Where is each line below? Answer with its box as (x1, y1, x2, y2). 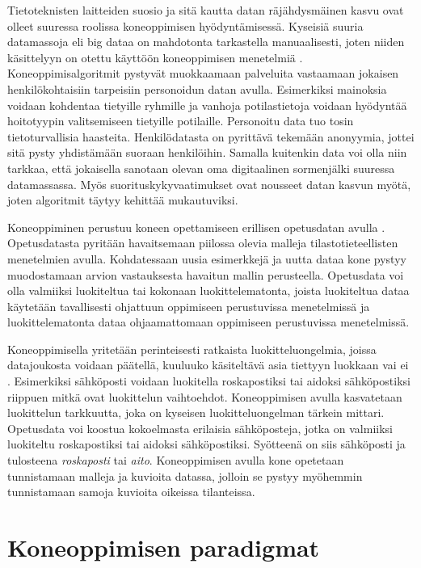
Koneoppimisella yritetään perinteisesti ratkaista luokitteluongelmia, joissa (7, 340, 377, 357)
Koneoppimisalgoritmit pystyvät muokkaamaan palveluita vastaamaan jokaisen (7, 65, 399, 82)
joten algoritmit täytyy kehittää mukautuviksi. (7, 191, 238, 208)
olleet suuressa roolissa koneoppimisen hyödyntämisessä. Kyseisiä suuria (7, 17, 364, 34)
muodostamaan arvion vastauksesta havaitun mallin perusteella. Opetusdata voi (7, 266, 404, 283)
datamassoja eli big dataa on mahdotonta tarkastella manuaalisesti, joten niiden (7, 33, 405, 50)
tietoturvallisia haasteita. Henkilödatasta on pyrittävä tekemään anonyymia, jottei (7, 128, 415, 145)
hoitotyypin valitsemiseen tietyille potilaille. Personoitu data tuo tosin (7, 112, 354, 129)
